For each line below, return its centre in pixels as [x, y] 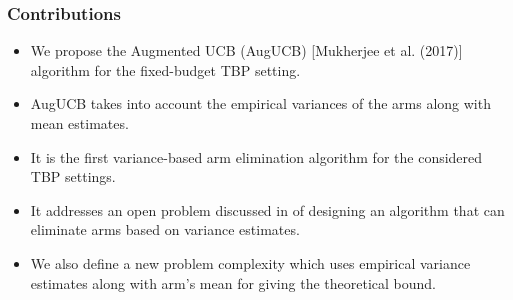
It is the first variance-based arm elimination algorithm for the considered [256, 156]
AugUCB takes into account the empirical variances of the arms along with [260, 103]
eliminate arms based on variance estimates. [165, 229]
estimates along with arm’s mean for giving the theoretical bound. [233, 282]
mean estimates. [79, 123]
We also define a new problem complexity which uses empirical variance [250, 262]
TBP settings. [73, 176]
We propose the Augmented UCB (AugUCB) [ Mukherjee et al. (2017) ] [246, 50]
